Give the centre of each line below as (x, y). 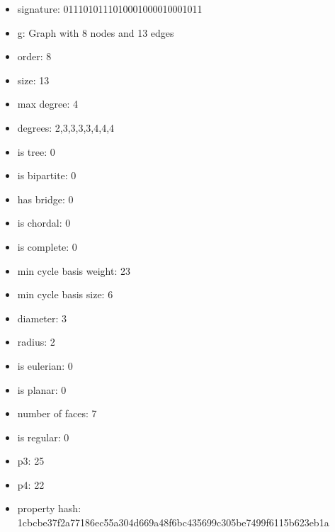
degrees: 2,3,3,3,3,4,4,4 (66, 127)
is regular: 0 (43, 437)
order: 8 (34, 56)
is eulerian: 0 (45, 365)
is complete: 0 (47, 246)
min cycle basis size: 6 (65, 294)
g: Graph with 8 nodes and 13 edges (96, 32)
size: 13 (33, 80)
